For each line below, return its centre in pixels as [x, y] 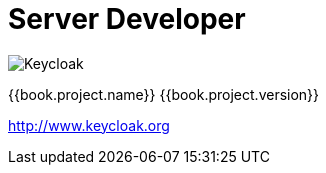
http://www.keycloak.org [89, 125]
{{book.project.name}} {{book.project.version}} [164, 94]
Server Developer [127, 19]
